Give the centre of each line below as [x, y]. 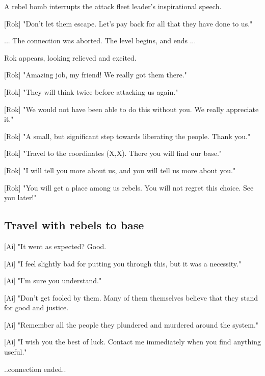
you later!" [20, 197]
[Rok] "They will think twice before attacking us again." [91, 91]
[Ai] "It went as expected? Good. [55, 246]
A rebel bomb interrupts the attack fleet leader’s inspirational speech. [113, 6]
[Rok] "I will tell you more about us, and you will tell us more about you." [120, 170]
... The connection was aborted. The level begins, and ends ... [100, 41]
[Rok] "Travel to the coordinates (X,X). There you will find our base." [113, 153]
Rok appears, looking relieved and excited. [70, 57]
